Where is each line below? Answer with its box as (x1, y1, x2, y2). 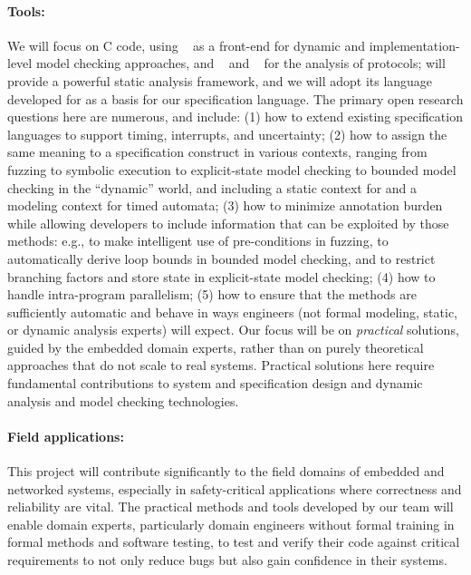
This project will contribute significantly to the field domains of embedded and (7, 462, 445, 481)
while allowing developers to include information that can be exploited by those (7, 213, 449, 232)
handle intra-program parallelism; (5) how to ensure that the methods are (7, 285, 417, 304)
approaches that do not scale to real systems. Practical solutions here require (7, 356, 435, 375)
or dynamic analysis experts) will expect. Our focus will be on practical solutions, (7, 320, 459, 339)
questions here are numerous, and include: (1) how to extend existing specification (7, 107, 463, 126)
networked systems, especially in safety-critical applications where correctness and (7, 479, 462, 498)
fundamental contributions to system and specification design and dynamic (7, 374, 423, 393)
